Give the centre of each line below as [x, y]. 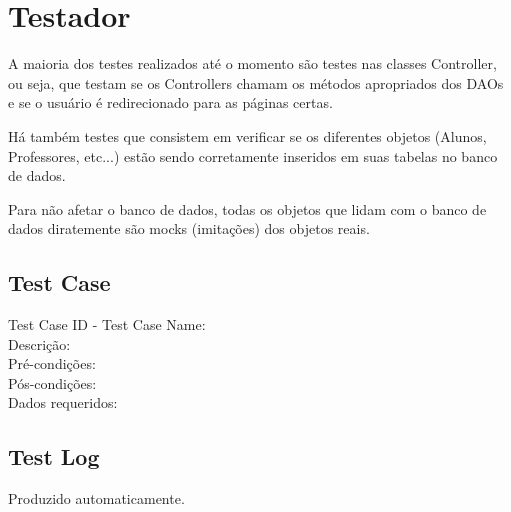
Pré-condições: [52, 363]
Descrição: [39, 343]
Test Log [54, 456]
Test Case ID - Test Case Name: [107, 324]
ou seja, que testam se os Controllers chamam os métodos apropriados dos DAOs [256, 82]
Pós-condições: [52, 382]
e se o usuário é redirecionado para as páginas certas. [170, 102]
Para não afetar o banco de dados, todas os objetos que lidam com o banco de [247, 208]
